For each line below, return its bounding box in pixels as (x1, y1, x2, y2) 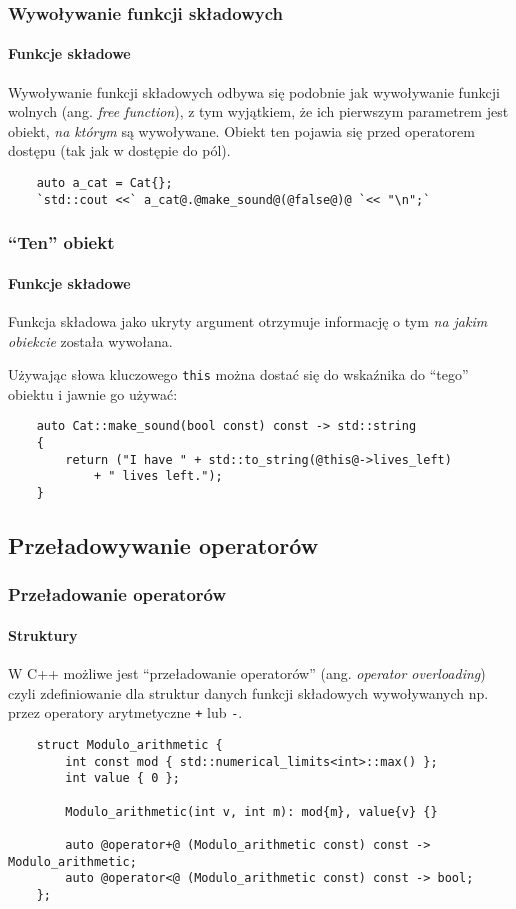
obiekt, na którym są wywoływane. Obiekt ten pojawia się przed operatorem (8, 120, 475, 141)
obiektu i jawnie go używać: (8, 383, 178, 404)
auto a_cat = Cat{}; (36, 176, 173, 191)
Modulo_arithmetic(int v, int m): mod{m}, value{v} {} (65, 804, 438, 819)
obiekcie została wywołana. (8, 330, 173, 351)
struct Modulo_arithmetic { (36, 737, 223, 752)
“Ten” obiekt (8, 230, 115, 255)
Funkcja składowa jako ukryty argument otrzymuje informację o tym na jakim (8, 310, 488, 331)
